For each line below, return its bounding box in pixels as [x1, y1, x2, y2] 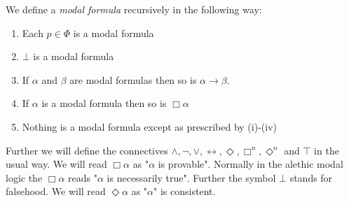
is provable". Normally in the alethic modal [158, 157, 343, 171]
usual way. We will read [6, 157, 107, 171]
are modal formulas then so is [69, 72, 197, 87]
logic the [6, 170, 43, 185]
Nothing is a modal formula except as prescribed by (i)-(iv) [22, 119, 277, 134]
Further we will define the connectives [6, 143, 168, 157]
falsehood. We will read [6, 184, 106, 199]
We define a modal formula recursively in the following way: [6, 2, 262, 16]
